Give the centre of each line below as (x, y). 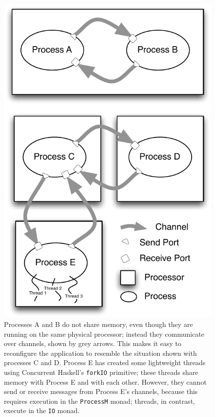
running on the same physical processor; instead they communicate (104, 334)
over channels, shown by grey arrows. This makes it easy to (93, 343)
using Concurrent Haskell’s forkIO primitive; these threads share (101, 372)
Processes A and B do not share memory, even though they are (98, 324)
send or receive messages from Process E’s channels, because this (101, 391)
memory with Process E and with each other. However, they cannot (105, 382)
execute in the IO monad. (42, 410)
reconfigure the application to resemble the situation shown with (100, 353)
